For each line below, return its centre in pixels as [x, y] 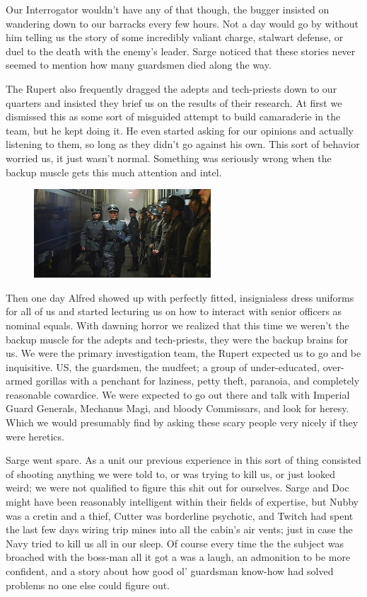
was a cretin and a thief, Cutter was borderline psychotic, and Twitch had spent [180, 515]
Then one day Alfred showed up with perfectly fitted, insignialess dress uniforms [180, 297]
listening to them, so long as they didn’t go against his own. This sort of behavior [183, 144]
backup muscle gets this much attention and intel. [114, 172]
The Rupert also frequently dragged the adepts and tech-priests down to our [171, 88]
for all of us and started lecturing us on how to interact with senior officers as [174, 311]
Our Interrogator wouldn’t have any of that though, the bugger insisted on [168, 9]
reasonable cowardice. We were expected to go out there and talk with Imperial [178, 394]
